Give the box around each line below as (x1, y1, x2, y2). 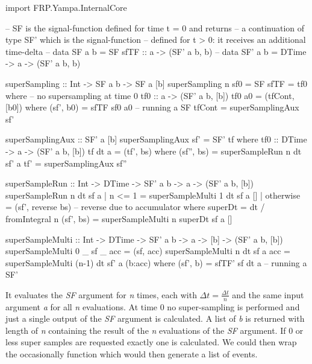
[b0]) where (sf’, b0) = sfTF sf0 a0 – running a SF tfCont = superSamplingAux (5, 101, 299, 113)
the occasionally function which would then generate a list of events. (5, 348, 258, 360)
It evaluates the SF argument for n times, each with (5, 288, 197, 301)
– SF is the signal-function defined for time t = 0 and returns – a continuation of (5, 21, 305, 34)
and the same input (232, 288, 304, 301)
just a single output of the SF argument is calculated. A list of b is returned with (5, 312, 305, 325)
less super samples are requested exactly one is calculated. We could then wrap (5, 336, 297, 348)
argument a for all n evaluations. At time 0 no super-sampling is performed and (5, 300, 300, 313)
